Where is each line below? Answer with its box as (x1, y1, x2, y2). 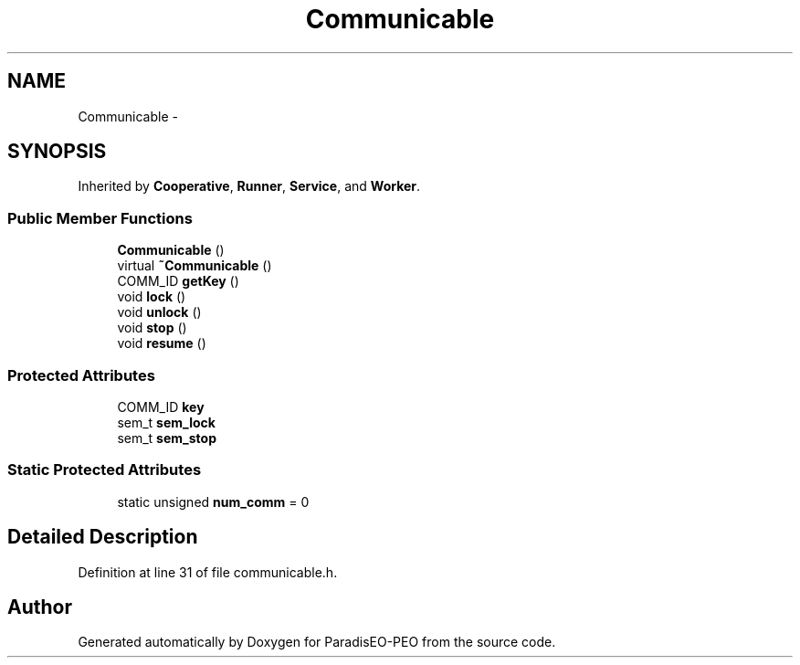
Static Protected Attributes (7, 460, 202, 480)
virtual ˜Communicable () (117, 258, 272, 274)
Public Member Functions (7, 208, 193, 227)
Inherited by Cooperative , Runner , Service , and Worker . (78, 178, 421, 195)
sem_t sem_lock (117, 414, 216, 430)
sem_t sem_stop (117, 429, 216, 446)
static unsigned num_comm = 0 (117, 493, 310, 510)
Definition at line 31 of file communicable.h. (78, 564, 338, 580)
